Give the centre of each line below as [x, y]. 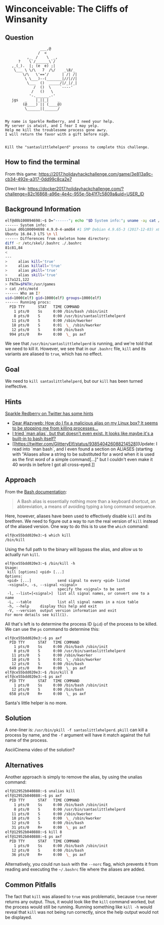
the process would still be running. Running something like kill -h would [79, 907]
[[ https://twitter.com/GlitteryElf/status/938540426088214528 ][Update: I [85, 444]
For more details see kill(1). [37, 615]
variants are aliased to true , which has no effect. [54, 354]
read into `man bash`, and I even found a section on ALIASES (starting [82, 449]
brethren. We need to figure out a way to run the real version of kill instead [82, 521]
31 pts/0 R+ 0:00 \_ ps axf [49, 828]
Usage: [12, 568]
